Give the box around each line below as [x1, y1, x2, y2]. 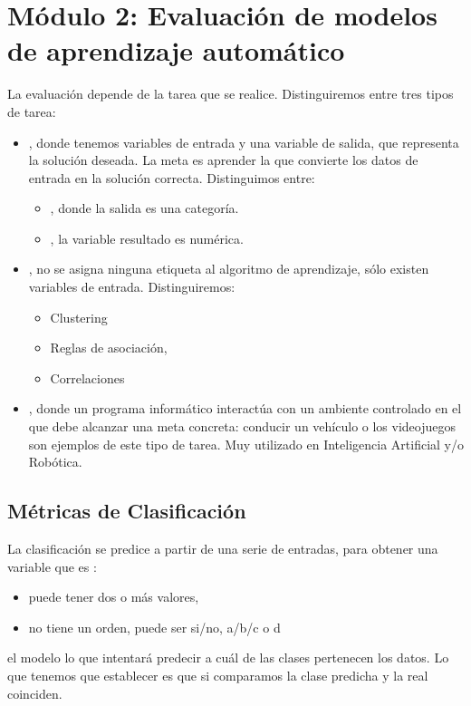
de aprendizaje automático [7, 32, 345, 69]
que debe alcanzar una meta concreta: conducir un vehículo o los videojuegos [28, 417, 457, 436]
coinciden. [7, 683, 62, 702]
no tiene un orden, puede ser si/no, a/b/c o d [28, 617, 281, 636]
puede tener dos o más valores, [28, 587, 199, 606]
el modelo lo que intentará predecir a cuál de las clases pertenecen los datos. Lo [7, 648, 449, 667]
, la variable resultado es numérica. [50, 228, 244, 247]
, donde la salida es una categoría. [50, 198, 239, 218]
